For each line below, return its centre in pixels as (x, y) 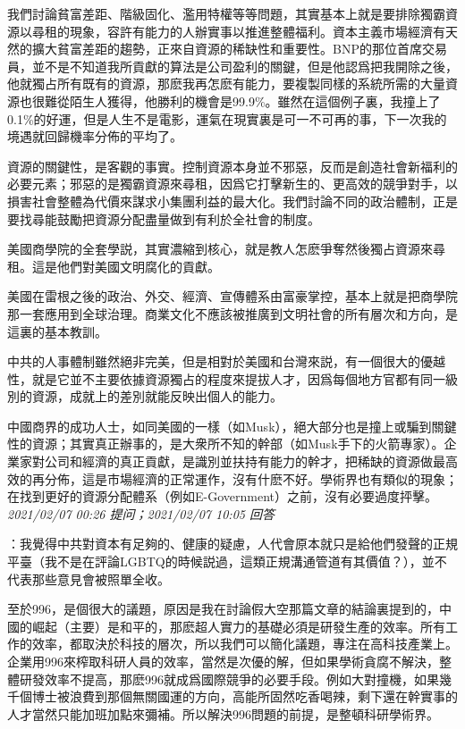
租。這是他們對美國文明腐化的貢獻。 (114, 266)
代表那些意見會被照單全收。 (89, 578)
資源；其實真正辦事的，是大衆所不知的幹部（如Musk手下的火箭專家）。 (238, 444)
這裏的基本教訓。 (57, 331)
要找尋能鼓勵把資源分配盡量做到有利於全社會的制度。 (164, 218)
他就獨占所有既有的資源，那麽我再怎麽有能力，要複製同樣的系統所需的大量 (226, 84)
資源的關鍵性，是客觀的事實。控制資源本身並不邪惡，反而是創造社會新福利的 (232, 166)
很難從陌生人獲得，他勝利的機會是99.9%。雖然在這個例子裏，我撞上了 (236, 101)
